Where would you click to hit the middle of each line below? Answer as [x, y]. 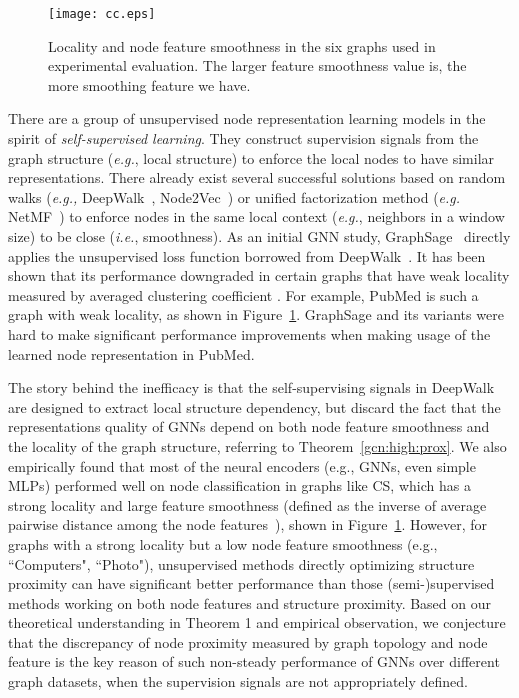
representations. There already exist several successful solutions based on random [257, 177]
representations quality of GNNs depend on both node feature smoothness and [249, 426]
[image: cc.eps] [102, 14]
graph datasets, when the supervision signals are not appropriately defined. [238, 681]
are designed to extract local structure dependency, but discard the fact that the [254, 406]
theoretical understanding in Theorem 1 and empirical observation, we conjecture [257, 622]
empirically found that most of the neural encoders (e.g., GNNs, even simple [242, 465]
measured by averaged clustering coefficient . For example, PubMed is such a [243, 294]
